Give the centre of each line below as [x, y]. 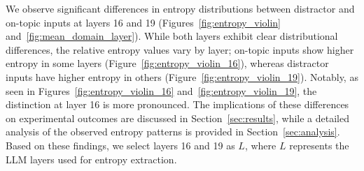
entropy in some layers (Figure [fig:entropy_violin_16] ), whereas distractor [167, 63]
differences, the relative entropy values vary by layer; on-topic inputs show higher [180, 49]
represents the [319, 145]
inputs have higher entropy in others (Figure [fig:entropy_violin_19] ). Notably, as [182, 76]
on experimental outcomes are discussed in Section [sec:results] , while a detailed [178, 118]
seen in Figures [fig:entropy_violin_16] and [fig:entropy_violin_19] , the [161, 90]
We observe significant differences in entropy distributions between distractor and [180, 8]
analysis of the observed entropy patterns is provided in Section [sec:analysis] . [173, 132]
